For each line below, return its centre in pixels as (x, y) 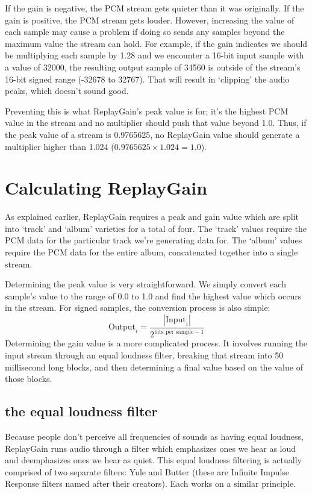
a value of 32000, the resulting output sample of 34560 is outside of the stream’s (153, 67)
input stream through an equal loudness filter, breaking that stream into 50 (144, 355)
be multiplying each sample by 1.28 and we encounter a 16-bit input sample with (154, 55)
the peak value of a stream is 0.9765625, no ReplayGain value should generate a (152, 134)
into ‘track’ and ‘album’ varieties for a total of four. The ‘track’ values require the (156, 228)
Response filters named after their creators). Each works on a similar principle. (150, 483)
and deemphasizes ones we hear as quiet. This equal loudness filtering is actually (153, 460)
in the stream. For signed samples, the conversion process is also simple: (138, 308)
